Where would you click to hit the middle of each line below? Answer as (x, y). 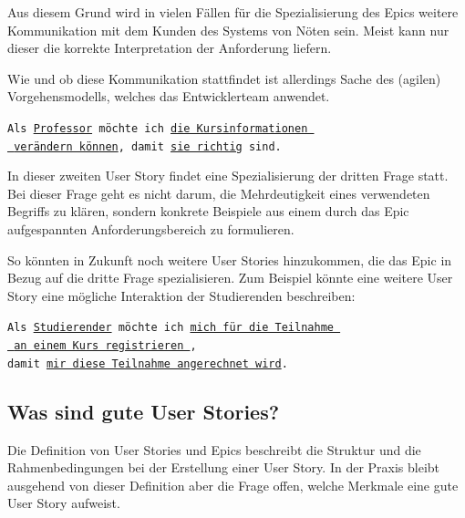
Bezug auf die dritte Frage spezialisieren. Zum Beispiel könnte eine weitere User (230, 278)
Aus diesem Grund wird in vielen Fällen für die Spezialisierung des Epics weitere (233, 12)
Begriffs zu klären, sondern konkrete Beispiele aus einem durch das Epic (208, 211)
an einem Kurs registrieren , (105, 346)
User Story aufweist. (64, 503)
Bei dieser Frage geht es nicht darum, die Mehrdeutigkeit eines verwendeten (219, 193)
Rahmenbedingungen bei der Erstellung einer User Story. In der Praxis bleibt (224, 467)
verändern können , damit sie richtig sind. (148, 146)
